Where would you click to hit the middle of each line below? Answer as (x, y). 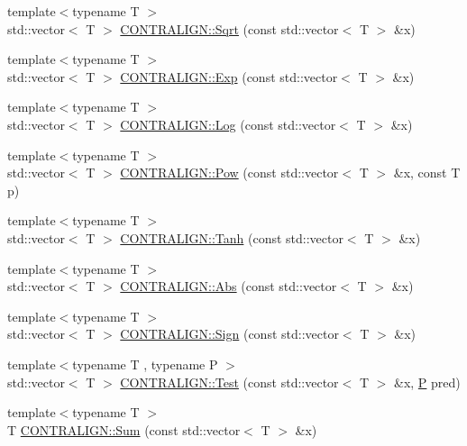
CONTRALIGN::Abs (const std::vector (229, 286)
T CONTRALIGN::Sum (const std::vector (124, 429)
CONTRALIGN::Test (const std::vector (229, 382)
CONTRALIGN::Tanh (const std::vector (232, 237)
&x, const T (427, 173)
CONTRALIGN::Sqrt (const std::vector (229, 28)
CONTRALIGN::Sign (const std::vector (229, 334)
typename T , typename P (145, 364)
